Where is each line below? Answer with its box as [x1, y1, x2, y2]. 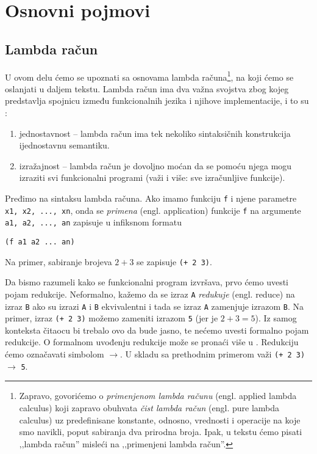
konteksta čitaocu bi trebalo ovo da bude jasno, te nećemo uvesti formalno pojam [5, 323, 309, 336]
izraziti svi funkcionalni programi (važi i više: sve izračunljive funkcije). [19, 171, 285, 184]
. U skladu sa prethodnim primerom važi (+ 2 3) [120, 348, 305, 361]
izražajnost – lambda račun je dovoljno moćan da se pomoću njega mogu [19, 159, 292, 172]
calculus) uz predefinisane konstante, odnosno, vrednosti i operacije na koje [19, 413, 301, 426]
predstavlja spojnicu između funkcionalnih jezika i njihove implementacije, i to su [5, 94, 309, 107]
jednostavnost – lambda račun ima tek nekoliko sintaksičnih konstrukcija [19, 126, 291, 139]
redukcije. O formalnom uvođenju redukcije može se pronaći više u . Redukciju [5, 335, 299, 348]
